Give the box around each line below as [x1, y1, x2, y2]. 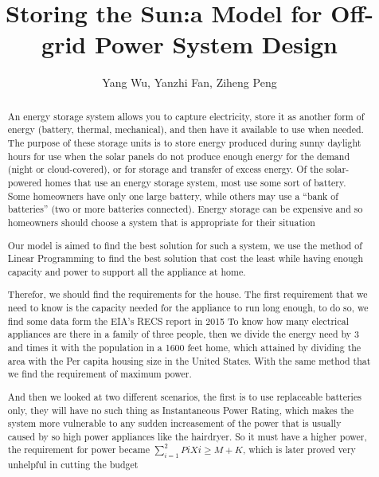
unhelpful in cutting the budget [7, 457, 139, 471]
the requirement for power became [7, 443, 150, 456]
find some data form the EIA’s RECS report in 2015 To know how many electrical [7, 314, 349, 327]
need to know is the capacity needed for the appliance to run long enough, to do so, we [7, 301, 369, 315]
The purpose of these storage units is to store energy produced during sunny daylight [7, 136, 361, 150]
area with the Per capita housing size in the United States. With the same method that [7, 354, 371, 367]
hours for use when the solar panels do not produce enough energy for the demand [7, 149, 350, 162]
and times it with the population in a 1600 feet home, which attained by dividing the [7, 340, 361, 354]
